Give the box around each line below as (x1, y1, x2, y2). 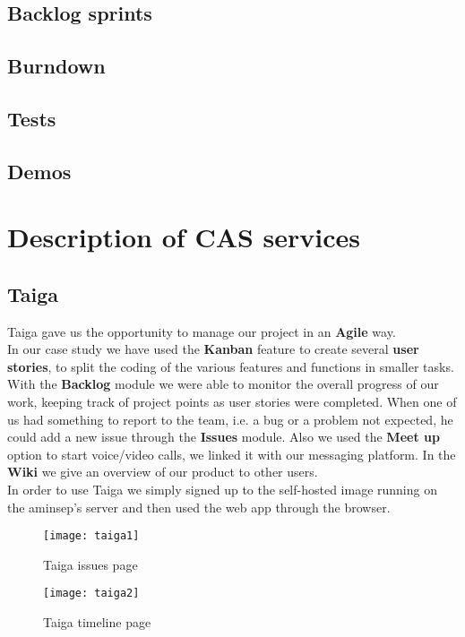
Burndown (7, 52, 106, 80)
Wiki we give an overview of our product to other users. (7, 462, 318, 481)
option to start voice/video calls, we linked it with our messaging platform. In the (7, 444, 456, 463)
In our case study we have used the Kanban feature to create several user (7, 340, 419, 358)
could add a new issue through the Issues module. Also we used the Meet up (7, 427, 440, 446)
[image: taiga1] (43, 529, 140, 543)
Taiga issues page (43, 555, 138, 573)
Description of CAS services (7, 219, 361, 255)
